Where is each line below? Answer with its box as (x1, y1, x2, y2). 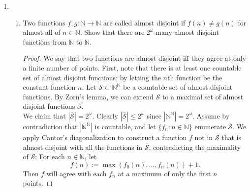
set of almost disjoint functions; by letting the (23, 72, 161, 82)
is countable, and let (94, 121, 156, 131)
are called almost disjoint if (103, 17, 186, 27)
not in (194, 132, 213, 142)
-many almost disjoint (153, 27, 219, 37)
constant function (23, 82, 76, 92)
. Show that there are (80, 27, 145, 37)
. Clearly (92, 110, 118, 120)
